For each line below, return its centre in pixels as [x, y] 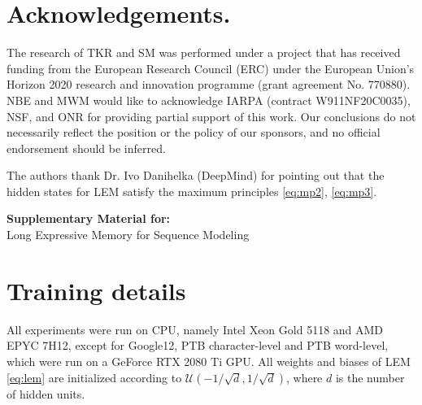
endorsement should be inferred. [86, 148]
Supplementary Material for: [89, 218]
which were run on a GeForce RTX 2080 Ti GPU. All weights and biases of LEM [209, 361]
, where [304, 377]
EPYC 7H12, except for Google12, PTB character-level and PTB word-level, [198, 345]
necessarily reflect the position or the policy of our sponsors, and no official [194, 132]
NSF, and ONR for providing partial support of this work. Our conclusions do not [211, 116]
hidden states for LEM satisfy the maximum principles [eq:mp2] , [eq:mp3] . [192, 191]
